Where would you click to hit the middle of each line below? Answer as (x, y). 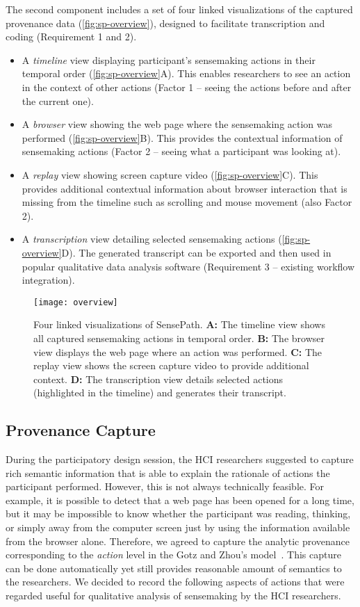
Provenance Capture (81, 430)
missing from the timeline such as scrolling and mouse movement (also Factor (187, 202)
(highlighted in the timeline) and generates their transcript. (160, 392)
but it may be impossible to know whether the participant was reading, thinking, (178, 513)
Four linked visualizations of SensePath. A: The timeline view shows (179, 324)
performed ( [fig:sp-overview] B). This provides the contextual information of (182, 137)
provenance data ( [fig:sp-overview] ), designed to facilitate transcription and (165, 23)
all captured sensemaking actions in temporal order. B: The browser (179, 338)
